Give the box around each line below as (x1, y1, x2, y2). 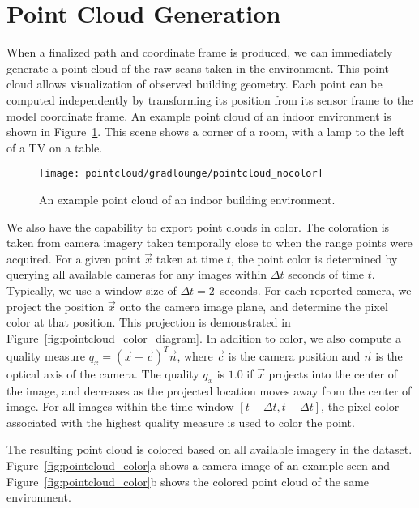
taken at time (156, 250, 224, 267)
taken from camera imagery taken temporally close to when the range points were (6, 234, 413, 251)
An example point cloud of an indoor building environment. (39, 190, 336, 207)
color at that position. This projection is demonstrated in (6, 314, 291, 331)
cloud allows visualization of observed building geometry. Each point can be (6, 75, 383, 92)
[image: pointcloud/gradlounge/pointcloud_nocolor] (39, 168, 323, 180)
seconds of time (288, 266, 365, 283)
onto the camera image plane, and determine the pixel (119, 297, 388, 314)
